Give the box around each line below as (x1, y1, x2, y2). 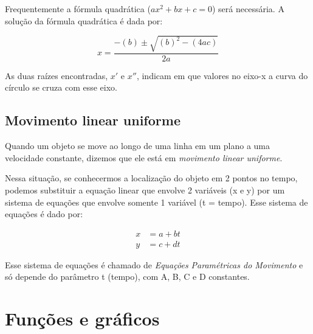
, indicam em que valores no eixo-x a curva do (136, 69, 308, 82)
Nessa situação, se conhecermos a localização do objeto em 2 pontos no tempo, (5, 172, 298, 184)
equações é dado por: (5, 207, 83, 220)
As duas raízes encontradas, (5, 69, 108, 82)
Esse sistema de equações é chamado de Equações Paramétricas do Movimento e (5, 258, 303, 271)
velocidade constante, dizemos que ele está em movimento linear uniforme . (5, 151, 283, 164)
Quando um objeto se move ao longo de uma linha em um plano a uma (5, 139, 270, 152)
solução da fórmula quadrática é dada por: (5, 14, 163, 27)
